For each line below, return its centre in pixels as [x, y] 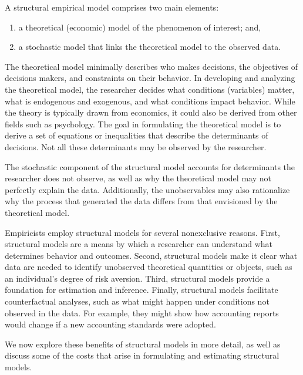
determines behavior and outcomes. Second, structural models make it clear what [151, 255]
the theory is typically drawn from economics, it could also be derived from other [151, 112]
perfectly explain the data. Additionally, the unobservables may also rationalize [147, 189]
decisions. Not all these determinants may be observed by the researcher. [136, 146]
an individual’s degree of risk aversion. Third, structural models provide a [137, 278]
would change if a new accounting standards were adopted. [110, 324]
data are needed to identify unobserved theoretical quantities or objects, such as [149, 267]
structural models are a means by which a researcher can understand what [139, 244]
